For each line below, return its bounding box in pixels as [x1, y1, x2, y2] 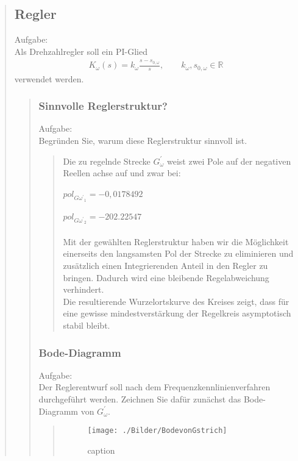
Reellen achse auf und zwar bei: [63, 166, 181, 179]
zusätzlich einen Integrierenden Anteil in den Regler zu [63, 259, 268, 272]
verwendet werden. [14, 72, 84, 85]
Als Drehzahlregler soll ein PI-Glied [14, 45, 147, 57]
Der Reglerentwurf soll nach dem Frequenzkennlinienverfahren [38, 381, 271, 393]
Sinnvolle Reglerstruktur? [38, 98, 168, 113]
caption [87, 443, 115, 456]
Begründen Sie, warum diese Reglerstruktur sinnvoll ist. [38, 134, 247, 146]
